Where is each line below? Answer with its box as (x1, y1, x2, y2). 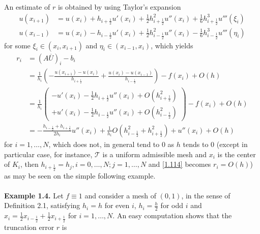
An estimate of (4, 2, 50, 12)
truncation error (4, 221, 54, 232)
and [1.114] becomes (148, 159, 211, 169)
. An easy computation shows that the (112, 210, 232, 221)
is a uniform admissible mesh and (102, 149, 207, 159)
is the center (217, 149, 256, 159)
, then (20, 159, 39, 169)
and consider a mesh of (84, 190, 157, 200)
